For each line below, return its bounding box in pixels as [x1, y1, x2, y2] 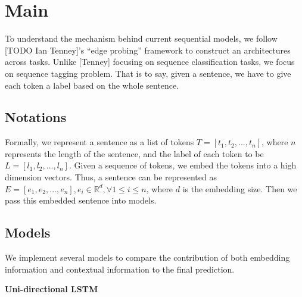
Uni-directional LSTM [5, 283, 98, 295]
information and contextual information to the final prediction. [5, 262, 235, 275]
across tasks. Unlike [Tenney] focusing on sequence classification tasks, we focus [5, 55, 295, 68]
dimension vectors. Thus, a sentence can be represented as [5, 171, 217, 183]
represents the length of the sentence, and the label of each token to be [5, 147, 264, 160]
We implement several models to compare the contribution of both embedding [5, 251, 290, 264]
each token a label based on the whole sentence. [5, 79, 179, 91]
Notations [5, 108, 67, 126]
